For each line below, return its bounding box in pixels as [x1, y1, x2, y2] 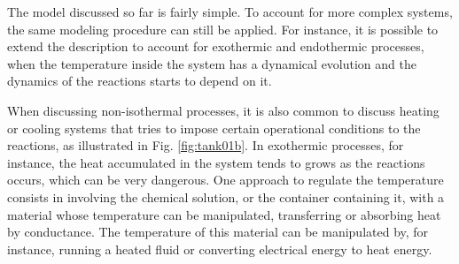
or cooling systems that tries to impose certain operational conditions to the [7, 118, 421, 137]
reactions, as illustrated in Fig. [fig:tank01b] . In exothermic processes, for [7, 136, 404, 155]
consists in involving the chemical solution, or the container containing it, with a [7, 187, 445, 206]
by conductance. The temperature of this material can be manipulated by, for [7, 223, 429, 241]
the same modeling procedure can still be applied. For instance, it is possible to [7, 19, 439, 38]
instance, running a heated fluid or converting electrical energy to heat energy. [7, 239, 432, 258]
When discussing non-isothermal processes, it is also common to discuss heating [7, 101, 440, 119]
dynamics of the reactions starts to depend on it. [7, 72, 272, 90]
